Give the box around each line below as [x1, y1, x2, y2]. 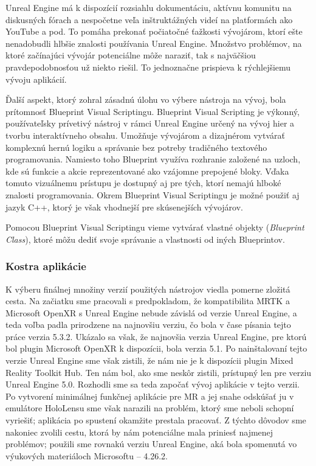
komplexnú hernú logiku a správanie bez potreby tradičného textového [5, 141, 267, 153]
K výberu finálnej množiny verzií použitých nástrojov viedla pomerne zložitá [5, 282, 290, 295]
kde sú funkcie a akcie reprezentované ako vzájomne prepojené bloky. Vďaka [5, 164, 289, 177]
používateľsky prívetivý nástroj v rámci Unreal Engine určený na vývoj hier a [5, 117, 295, 130]
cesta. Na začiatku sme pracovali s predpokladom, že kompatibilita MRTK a [5, 294, 290, 307]
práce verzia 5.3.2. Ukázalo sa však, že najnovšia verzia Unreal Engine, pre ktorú [5, 330, 307, 343]
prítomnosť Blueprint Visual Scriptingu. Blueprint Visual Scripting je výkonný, [5, 105, 300, 117]
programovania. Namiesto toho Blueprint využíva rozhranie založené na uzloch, [5, 153, 301, 165]
